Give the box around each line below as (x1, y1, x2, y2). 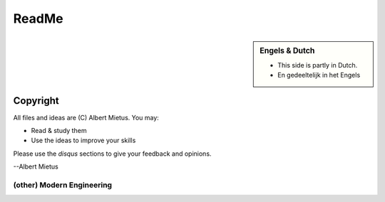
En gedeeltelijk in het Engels (277, 71, 361, 80)
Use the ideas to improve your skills (31, 136, 136, 145)
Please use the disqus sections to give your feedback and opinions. (13, 149, 212, 158)
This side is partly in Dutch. (277, 60, 358, 69)
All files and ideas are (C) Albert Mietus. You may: (13, 113, 160, 122)
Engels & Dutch (260, 46, 315, 55)
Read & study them (31, 127, 87, 135)
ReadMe (13, 11, 63, 26)
